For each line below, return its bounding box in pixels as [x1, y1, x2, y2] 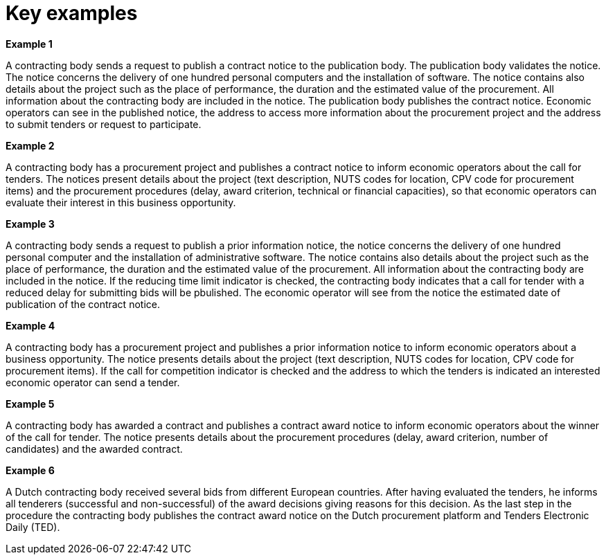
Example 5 [6, 397, 55, 410]
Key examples [6, 1, 138, 25]
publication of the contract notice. [6, 298, 160, 310]
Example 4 [6, 319, 55, 332]
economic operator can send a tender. [6, 376, 180, 388]
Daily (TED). [6, 521, 60, 533]
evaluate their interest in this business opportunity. [6, 196, 236, 208]
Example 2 [6, 139, 55, 152]
